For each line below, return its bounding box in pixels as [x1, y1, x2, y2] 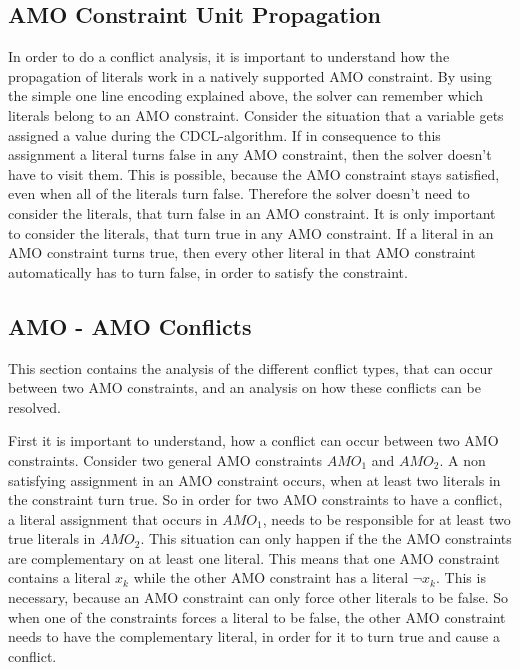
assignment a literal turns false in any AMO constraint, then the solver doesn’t [8, 144, 492, 165]
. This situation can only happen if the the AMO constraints [140, 528, 512, 549]
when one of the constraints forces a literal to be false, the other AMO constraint [8, 606, 506, 627]
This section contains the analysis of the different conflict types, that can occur [8, 357, 493, 378]
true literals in [8, 528, 96, 549]
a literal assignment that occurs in [8, 508, 218, 529]
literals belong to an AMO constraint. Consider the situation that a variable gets [8, 104, 504, 125]
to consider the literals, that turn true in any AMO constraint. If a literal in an [8, 222, 494, 243]
